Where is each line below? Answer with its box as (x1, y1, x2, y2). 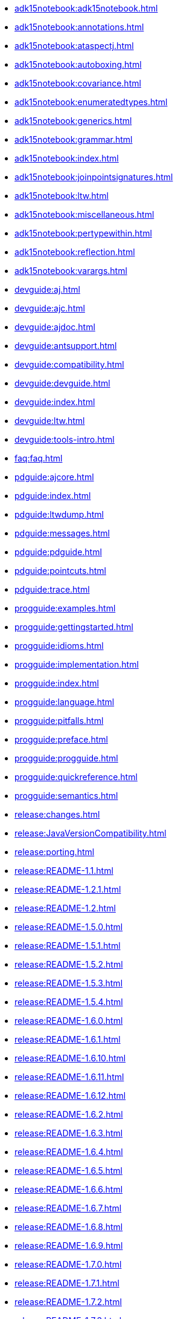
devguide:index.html (14, 397, 95, 407)
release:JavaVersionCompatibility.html (14, 828, 167, 838)
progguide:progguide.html (14, 753, 118, 763)
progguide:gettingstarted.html (14, 622, 133, 632)
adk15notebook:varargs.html (14, 265, 127, 276)
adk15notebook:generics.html (14, 116, 132, 126)
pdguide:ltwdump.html (14, 509, 104, 519)
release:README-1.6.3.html (14, 1128, 123, 1138)
